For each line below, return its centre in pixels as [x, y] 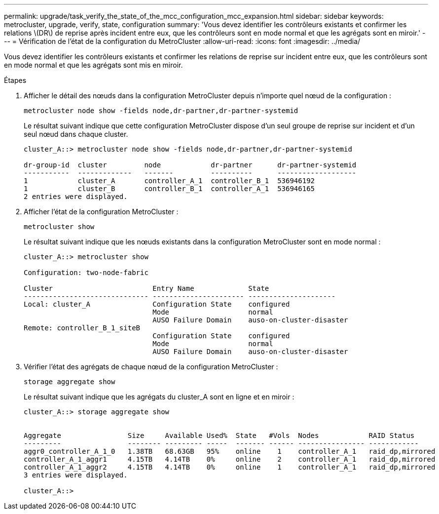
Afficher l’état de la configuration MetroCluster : [101, 212]
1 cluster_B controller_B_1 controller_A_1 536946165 [169, 189]
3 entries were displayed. [76, 475]
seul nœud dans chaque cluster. [76, 134]
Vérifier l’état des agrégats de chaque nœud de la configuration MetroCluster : [151, 367]
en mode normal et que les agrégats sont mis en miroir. [93, 65]
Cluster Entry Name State [146, 288]
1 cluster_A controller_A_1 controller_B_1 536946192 [169, 181]
